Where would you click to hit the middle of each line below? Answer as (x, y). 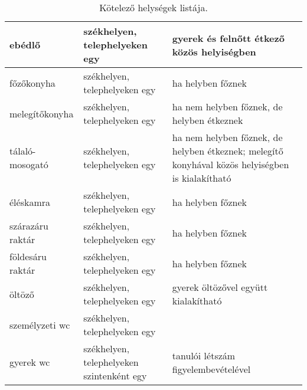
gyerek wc (30, 362)
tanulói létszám (204, 355)
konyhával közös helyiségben (231, 164)
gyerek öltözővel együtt (220, 287)
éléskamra (30, 202)
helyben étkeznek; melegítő (228, 151)
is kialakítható (202, 178)
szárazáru (29, 226)
